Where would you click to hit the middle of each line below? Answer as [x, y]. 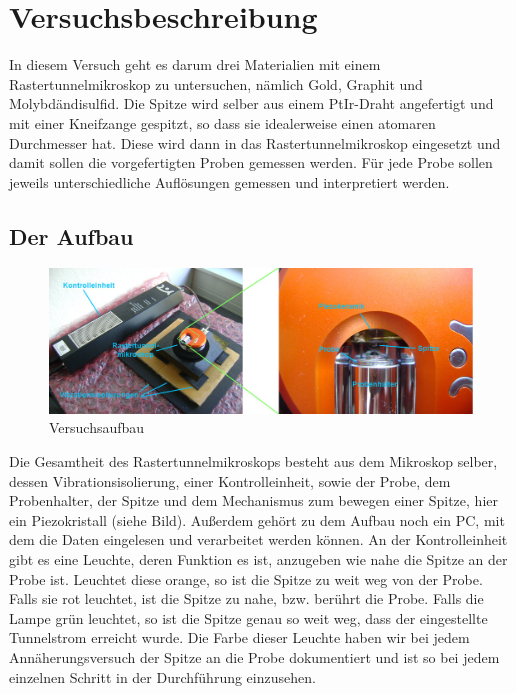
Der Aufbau [71, 235]
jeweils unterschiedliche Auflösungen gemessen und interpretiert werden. [229, 181]
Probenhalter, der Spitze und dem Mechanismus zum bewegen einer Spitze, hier [253, 500]
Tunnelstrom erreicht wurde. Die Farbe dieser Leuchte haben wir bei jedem [239, 637]
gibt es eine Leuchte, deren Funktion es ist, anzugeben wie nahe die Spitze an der [258, 558]
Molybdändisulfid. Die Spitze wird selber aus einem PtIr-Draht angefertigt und [251, 103]
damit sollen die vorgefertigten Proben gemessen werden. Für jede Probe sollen [251, 162]
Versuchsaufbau [97, 427]
